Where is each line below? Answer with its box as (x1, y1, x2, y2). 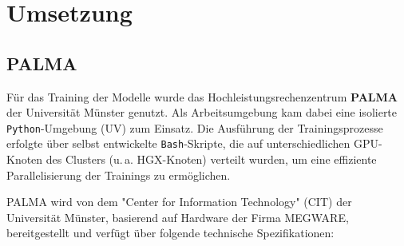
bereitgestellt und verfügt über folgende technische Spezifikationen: (6, 224, 335, 241)
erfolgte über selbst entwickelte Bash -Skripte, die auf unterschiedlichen (6, 135, 351, 152)
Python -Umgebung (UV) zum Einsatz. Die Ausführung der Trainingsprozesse (6, 119, 383, 136)
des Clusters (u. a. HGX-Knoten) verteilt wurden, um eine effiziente (46, 151, 377, 168)
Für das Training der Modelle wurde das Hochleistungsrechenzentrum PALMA (6, 88, 398, 105)
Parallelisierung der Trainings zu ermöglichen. (6, 166, 231, 183)
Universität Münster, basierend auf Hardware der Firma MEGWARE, (6, 208, 349, 225)
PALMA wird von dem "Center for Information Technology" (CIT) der (6, 193, 352, 210)
